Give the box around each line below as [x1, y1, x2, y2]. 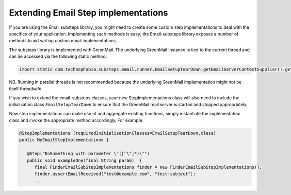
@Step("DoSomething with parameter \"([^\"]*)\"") [27, 151, 150, 157]
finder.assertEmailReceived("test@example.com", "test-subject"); [34, 171, 196, 177]
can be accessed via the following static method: [9, 53, 107, 59]
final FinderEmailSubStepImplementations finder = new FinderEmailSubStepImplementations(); [34, 164, 262, 170]
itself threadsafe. [9, 86, 43, 92]
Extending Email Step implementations [9, 7, 168, 18]
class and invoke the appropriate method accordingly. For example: [9, 117, 144, 124]
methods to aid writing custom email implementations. [9, 38, 117, 44]
